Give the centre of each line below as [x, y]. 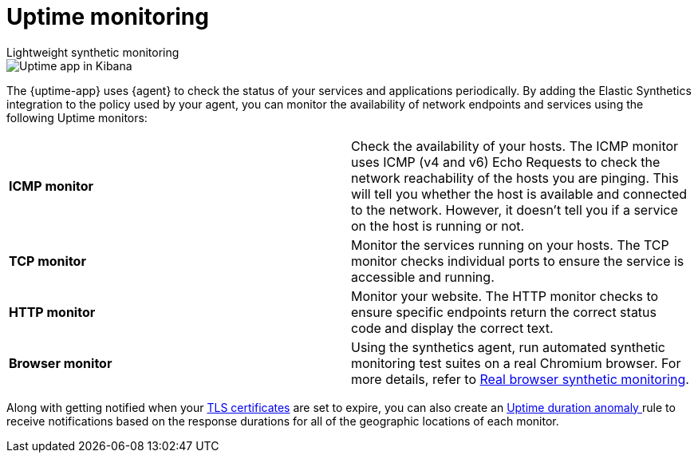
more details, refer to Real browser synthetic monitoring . [520, 379]
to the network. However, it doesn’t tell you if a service [515, 210]
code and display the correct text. [452, 328]
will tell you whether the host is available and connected [519, 194]
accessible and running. [423, 277]
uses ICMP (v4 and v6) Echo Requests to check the [506, 162]
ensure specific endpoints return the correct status [504, 312]
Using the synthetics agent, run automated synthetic [508, 347]
